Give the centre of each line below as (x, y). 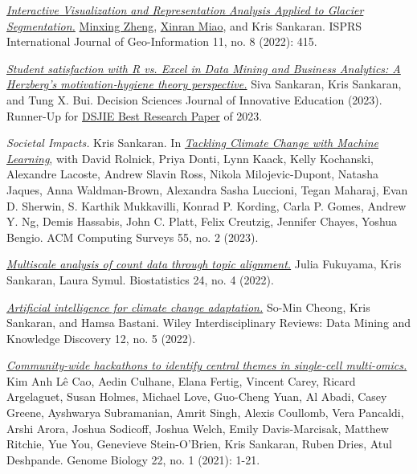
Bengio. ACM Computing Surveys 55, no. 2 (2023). (133, 237)
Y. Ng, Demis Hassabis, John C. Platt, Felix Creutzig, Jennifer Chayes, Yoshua (202, 221)
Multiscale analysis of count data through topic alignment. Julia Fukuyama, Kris (204, 264)
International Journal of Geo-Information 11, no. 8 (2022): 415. (162, 41)
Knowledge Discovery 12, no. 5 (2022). (101, 338)
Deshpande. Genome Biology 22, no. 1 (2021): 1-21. (133, 459)
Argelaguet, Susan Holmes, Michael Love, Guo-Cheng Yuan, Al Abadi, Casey (197, 396)
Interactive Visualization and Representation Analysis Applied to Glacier (185, 10)
